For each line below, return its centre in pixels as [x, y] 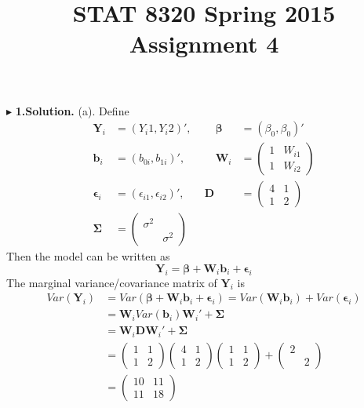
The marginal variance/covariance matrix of [112, 282]
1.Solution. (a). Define [72, 110]
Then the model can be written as [88, 256]
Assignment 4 [204, 44]
